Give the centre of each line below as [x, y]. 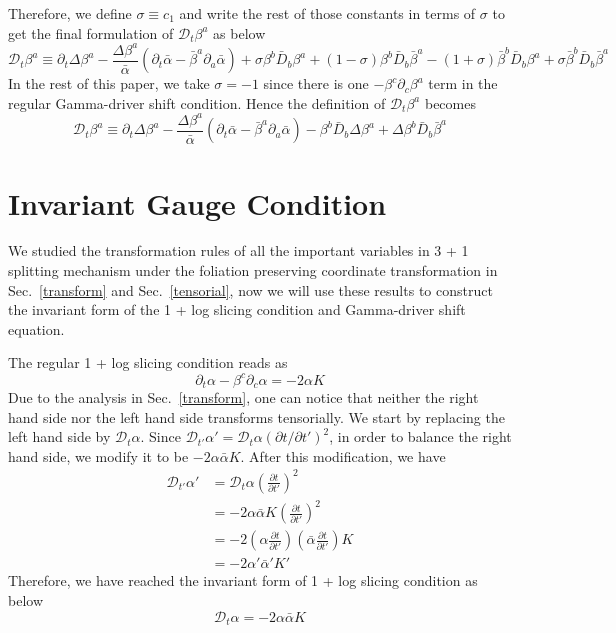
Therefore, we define [70, 13]
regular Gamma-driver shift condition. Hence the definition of [197, 102]
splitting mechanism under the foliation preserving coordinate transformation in [253, 270]
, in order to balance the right [420, 436]
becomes [450, 102]
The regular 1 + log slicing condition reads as [148, 362]
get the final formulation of [91, 32]
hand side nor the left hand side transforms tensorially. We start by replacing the [256, 416]
